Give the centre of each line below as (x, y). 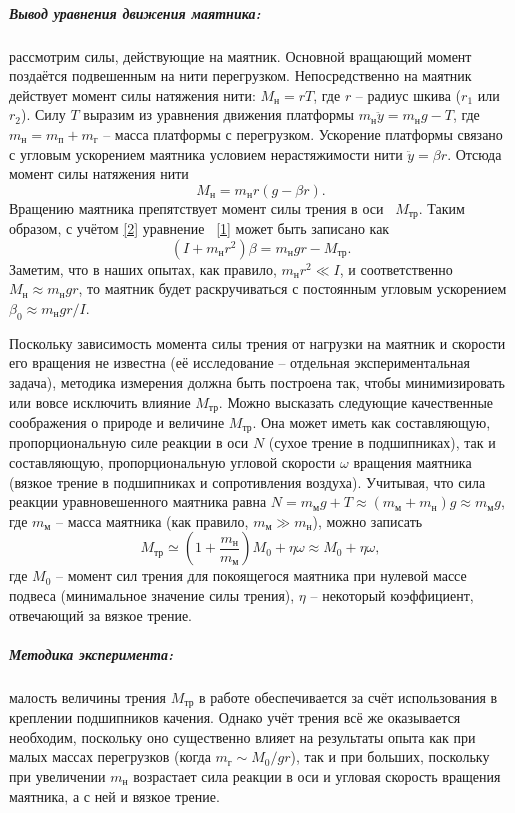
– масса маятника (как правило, (152, 520)
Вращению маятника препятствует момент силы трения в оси (196, 207)
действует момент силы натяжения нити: (132, 94)
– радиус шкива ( (408, 94)
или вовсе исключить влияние (100, 401)
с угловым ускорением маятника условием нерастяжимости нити (206, 153)
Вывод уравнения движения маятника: (135, 12)
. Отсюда (474, 153)
